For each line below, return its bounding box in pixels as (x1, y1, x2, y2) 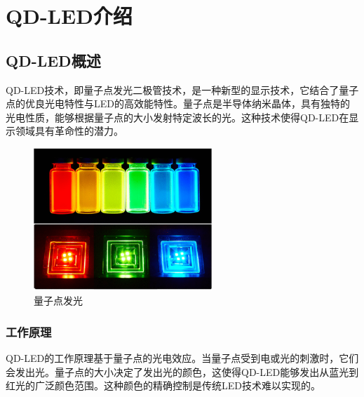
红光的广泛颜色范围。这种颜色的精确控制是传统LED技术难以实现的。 (6, 378, 321, 393)
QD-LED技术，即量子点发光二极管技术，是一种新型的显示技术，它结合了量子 (6, 82, 359, 97)
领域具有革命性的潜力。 (15, 123, 123, 138)
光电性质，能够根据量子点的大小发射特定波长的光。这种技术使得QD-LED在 (6, 109, 349, 124)
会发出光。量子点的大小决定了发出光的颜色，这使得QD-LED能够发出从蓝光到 (6, 364, 359, 379)
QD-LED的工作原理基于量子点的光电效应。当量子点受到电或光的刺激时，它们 (6, 350, 359, 365)
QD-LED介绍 (6, 1, 133, 30)
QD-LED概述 (6, 49, 101, 71)
